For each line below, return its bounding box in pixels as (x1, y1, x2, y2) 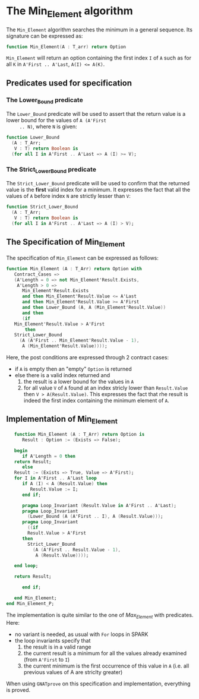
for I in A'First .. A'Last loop (14, 475, 97, 482)
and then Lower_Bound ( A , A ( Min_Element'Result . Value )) (21, 305, 166, 311)
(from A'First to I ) (23, 656, 70, 663)
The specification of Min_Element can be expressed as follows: (6, 254, 159, 261)
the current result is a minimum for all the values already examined (23, 649, 187, 657)
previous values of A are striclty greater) (23, 668, 123, 675)
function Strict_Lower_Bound (6, 204, 78, 210)
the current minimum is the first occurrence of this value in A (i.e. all (23, 662, 189, 669)
